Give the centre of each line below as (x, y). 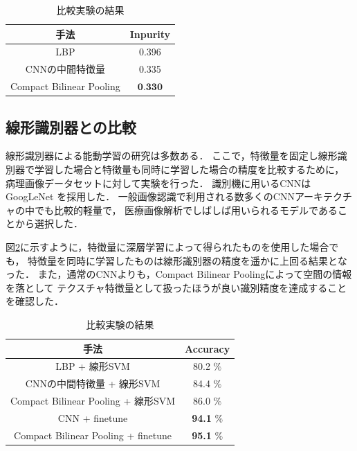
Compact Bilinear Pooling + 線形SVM (93, 401)
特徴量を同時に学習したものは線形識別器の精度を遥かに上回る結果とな (187, 260)
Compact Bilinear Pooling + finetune (93, 435)
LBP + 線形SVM (93, 366)
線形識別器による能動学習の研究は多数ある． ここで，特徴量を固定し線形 (172, 156)
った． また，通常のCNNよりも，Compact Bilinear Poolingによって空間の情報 (179, 274)
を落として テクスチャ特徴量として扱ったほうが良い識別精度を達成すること (176, 287)
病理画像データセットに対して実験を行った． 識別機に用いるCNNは (158, 183)
